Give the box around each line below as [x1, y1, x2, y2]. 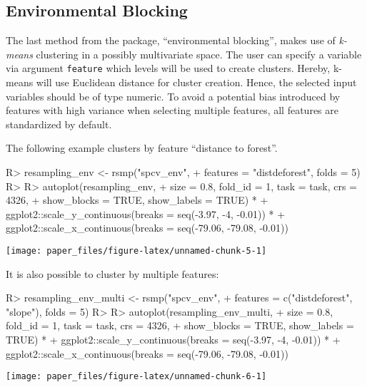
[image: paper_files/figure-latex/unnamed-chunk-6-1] [6, 371, 267, 382]
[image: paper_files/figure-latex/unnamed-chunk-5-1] [6, 245, 267, 256]
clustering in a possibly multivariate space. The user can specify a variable [36, 46, 362, 61]
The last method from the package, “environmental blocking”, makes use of [6, 33, 336, 48]
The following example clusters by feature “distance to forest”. [6, 140, 278, 155]
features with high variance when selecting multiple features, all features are [6, 103, 338, 118]
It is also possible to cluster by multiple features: [6, 266, 219, 281]
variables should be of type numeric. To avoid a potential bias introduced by [6, 88, 341, 103]
